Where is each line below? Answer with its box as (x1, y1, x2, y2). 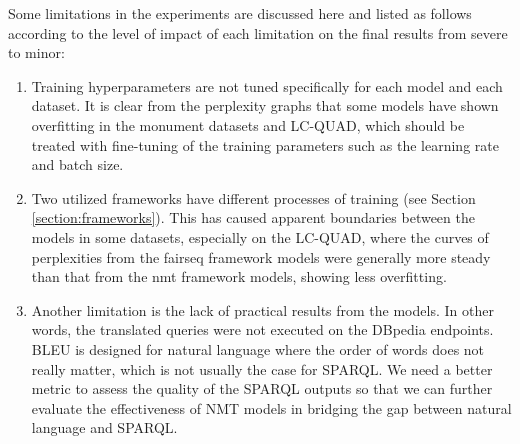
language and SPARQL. (31, 417, 178, 438)
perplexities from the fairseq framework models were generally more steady (31, 246, 491, 267)
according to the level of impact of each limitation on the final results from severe (8, 22, 508, 43)
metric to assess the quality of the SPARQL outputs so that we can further (31, 378, 493, 399)
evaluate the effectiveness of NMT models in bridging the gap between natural (31, 397, 512, 418)
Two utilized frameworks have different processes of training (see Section (31, 187, 476, 208)
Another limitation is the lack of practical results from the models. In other (31, 299, 494, 320)
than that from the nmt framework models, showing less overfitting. (31, 266, 447, 287)
